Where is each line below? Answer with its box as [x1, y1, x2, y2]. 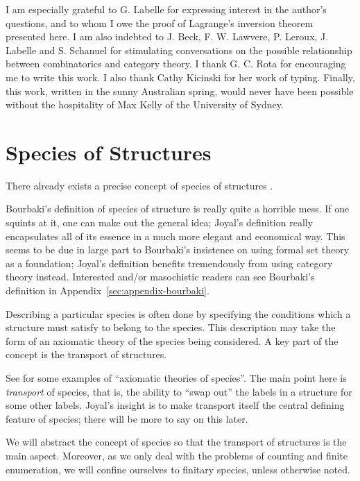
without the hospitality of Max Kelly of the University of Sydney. [6, 97, 284, 112]
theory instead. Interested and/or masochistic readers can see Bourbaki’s [6, 269, 315, 284]
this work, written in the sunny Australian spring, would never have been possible [6, 83, 354, 98]
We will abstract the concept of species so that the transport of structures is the [6, 434, 347, 449]
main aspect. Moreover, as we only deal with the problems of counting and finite [6, 448, 348, 462]
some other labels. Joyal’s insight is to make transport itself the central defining [6, 398, 345, 412]
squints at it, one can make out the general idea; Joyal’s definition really [6, 215, 314, 230]
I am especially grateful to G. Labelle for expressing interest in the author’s [6, 2, 327, 16]
